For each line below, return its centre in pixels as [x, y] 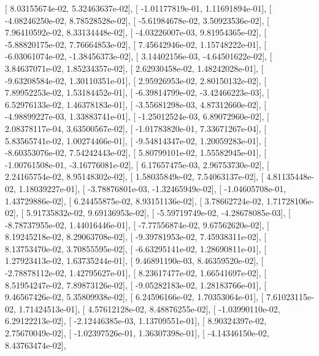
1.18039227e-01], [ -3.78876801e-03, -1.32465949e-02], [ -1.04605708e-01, [152, 188]
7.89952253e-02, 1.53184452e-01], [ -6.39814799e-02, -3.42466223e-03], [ [137, 92]
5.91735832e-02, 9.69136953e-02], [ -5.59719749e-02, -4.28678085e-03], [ [158, 213]
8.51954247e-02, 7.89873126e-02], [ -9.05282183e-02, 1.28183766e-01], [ [136, 284]
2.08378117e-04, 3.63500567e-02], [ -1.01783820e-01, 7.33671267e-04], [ [136, 128]
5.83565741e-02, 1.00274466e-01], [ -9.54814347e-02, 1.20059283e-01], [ [136, 140]
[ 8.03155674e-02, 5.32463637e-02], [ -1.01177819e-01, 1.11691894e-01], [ [138, 8]
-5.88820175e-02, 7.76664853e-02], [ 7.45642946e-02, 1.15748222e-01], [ [136, 44]
